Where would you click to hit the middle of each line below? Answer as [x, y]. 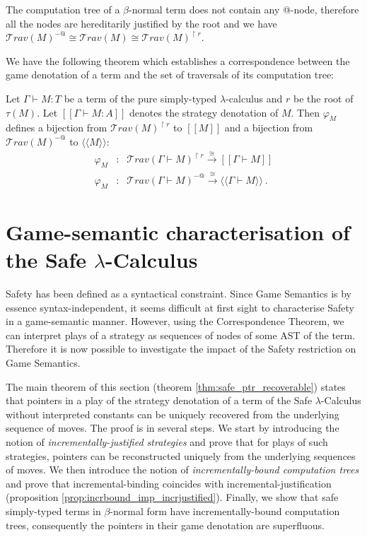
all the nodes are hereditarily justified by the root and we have [141, 23]
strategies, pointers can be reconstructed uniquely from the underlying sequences [181, 455]
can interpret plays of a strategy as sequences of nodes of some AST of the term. [181, 335]
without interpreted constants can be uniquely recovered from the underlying [173, 414]
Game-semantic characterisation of [178, 231]
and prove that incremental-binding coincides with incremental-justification [169, 483]
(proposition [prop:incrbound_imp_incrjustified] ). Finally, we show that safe [172, 497]
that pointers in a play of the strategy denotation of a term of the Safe [159, 400]
